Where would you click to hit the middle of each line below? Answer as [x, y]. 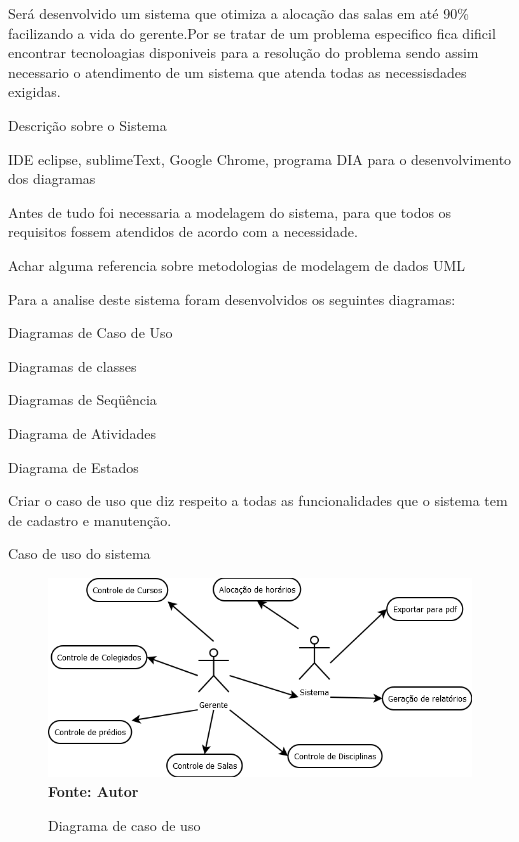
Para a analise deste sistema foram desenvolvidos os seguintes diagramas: [232, 298]
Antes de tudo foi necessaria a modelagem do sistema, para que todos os [230, 211]
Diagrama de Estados [73, 466]
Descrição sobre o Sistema [87, 124]
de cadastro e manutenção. [90, 519]
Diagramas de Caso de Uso [90, 332]
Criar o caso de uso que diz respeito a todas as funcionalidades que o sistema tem [258, 500]
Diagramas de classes [72, 365]
